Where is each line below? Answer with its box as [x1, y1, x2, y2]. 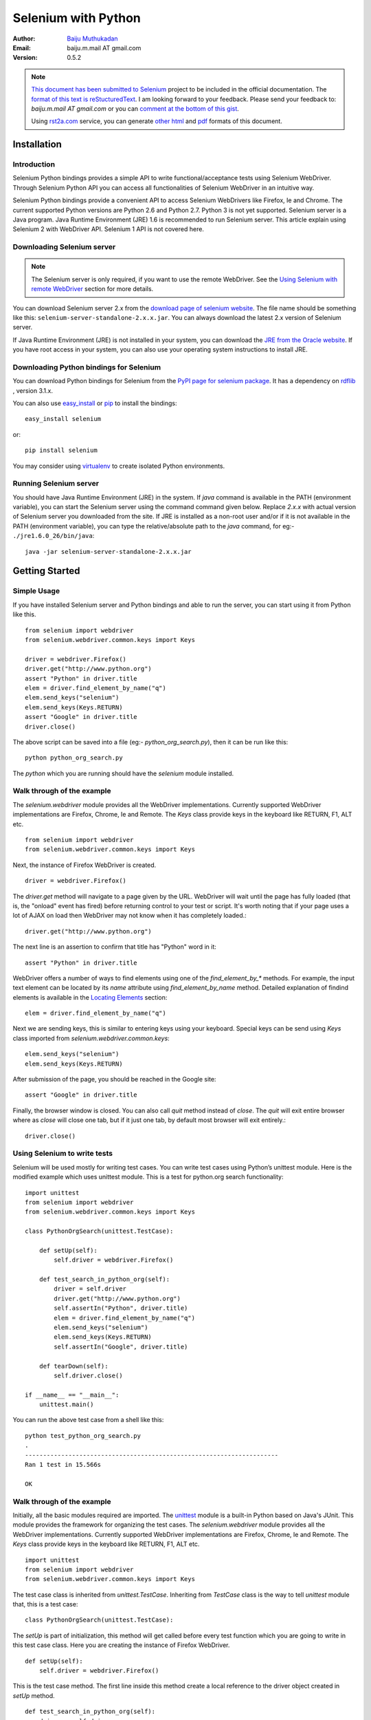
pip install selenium [25, 447, 98, 454]
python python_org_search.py [25, 754, 123, 762]
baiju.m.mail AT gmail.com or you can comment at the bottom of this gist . [31, 104, 240, 113]
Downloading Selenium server [12, 242, 116, 252]
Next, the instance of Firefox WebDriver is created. [12, 861, 157, 869]
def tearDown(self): [38, 1362, 109, 1370]
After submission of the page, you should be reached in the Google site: [12, 1075, 216, 1084]
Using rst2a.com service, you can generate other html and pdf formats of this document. [31, 117, 283, 125]
